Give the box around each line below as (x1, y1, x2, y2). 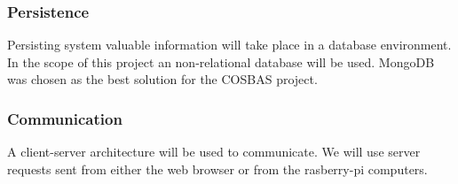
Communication (7, 107, 122, 129)
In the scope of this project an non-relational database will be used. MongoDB (7, 52, 435, 71)
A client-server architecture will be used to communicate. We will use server (7, 142, 421, 161)
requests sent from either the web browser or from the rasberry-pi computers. (7, 159, 428, 178)
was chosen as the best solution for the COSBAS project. (7, 70, 318, 88)
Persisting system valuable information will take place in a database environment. (7, 35, 452, 54)
